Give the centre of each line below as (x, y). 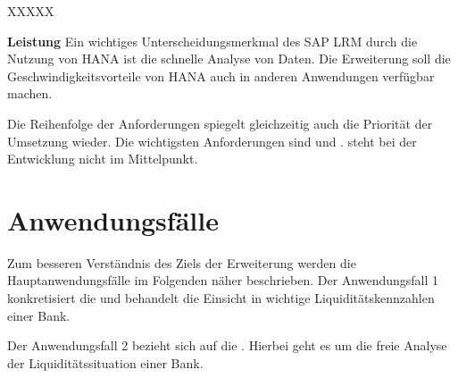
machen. (30, 93)
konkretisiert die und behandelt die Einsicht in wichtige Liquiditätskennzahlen (221, 298)
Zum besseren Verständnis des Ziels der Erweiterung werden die (182, 262)
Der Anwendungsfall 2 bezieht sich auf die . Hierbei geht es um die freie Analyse (227, 345)
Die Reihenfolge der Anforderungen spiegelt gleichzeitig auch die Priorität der (220, 123)
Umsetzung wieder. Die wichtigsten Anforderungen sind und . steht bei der (212, 141)
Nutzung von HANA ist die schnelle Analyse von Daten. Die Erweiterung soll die (229, 59)
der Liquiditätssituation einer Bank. (105, 362)
